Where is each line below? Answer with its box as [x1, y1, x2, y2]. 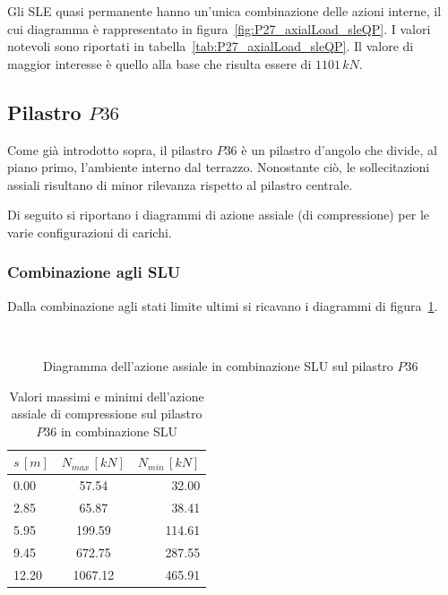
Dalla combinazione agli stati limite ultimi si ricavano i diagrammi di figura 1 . [7, 296, 438, 315]
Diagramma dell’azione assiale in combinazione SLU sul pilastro [43, 356, 393, 375]
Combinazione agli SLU [7, 261, 181, 283]
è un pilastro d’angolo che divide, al [241, 140, 437, 159]
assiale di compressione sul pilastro [11, 404, 202, 423]
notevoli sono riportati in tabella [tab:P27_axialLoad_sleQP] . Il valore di [7, 37, 414, 56]
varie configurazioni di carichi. [7, 222, 172, 241]
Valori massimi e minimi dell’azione [9, 386, 204, 405]
